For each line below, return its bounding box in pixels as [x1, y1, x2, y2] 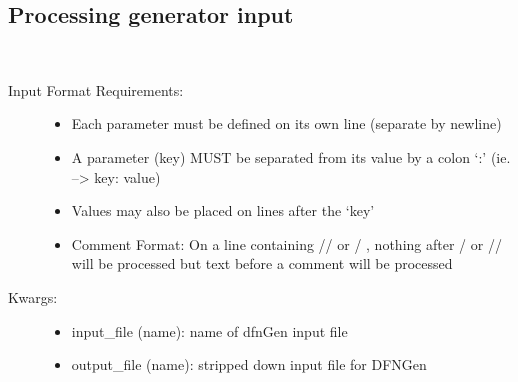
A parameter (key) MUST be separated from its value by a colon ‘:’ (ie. [71, 146, 511, 167]
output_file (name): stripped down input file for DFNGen [71, 354, 427, 375]
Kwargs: [8, 286, 58, 307]
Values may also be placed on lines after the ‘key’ [71, 200, 375, 221]
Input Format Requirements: [8, 79, 184, 100]
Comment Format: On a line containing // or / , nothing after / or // [71, 233, 502, 254]
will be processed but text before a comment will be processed [71, 253, 453, 274]
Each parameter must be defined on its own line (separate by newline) [71, 113, 502, 134]
